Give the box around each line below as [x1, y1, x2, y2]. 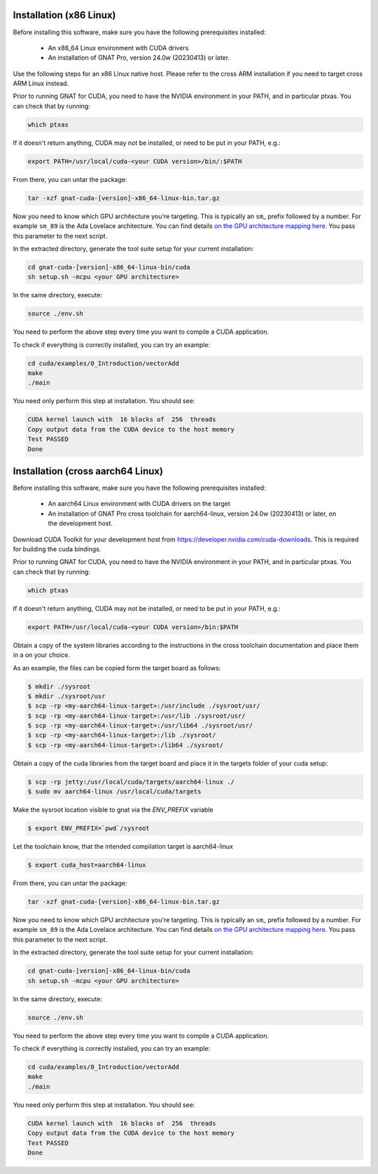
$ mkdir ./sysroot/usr [27, 692, 106, 700]
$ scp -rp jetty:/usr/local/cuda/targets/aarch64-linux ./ [27, 777, 234, 786]
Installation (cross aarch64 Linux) [13, 465, 164, 477]
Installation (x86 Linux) [13, 9, 116, 21]
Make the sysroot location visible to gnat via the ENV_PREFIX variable [13, 805, 213, 814]
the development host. [48, 519, 113, 528]
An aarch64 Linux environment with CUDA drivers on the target [48, 500, 231, 508]
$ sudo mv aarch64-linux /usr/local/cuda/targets [27, 788, 202, 795]
